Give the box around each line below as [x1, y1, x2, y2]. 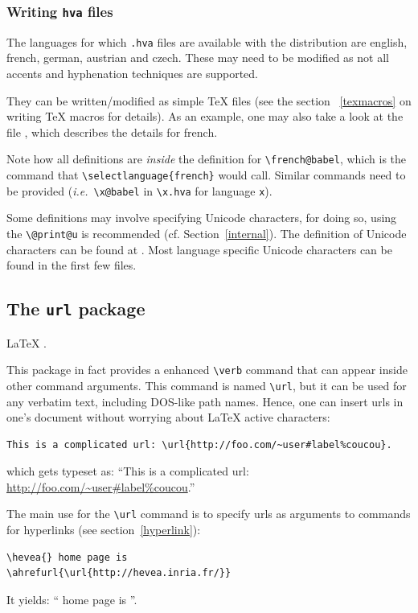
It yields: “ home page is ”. [6, 590, 137, 607]
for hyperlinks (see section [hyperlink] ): [6, 521, 201, 538]
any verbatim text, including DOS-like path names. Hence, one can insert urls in [6, 393, 404, 409]
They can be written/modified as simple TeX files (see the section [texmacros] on [6, 92, 412, 109]
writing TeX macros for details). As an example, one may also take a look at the [6, 108, 404, 125]
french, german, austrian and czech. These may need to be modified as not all [6, 49, 389, 66]
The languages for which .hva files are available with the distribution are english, [6, 33, 408, 50]
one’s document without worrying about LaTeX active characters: [6, 409, 330, 426]
